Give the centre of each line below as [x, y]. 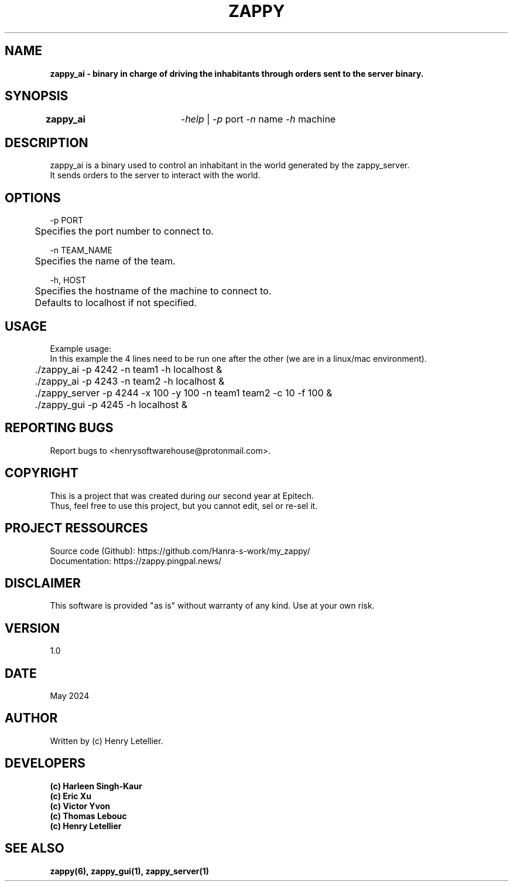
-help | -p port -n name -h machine [258, 119]
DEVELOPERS [45, 763]
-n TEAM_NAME [81, 250]
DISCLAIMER [43, 583]
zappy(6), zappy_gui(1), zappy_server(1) [129, 871]
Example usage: [81, 348]
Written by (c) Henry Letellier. [107, 741]
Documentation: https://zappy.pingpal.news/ [136, 561]
